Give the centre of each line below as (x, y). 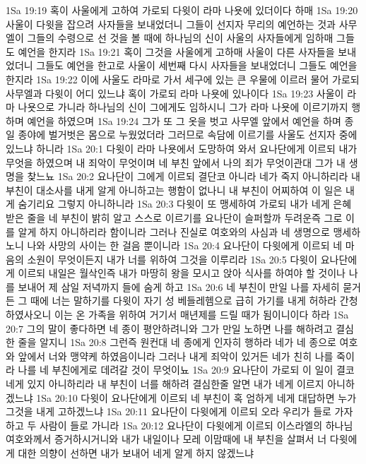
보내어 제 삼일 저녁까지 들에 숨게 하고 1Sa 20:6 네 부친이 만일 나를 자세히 (179, 286)
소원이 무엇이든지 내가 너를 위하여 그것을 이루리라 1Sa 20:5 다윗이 (172, 259)
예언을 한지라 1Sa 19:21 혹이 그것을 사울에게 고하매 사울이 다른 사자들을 (176, 51)
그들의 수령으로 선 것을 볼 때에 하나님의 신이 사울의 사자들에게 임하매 (180, 38)
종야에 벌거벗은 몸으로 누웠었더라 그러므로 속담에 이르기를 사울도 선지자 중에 (188, 135)
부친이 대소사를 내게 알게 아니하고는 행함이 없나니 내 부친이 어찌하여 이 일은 (174, 190)
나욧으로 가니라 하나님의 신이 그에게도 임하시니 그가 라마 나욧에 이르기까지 (183, 107)
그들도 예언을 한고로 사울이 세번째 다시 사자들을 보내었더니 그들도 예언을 (197, 65)
